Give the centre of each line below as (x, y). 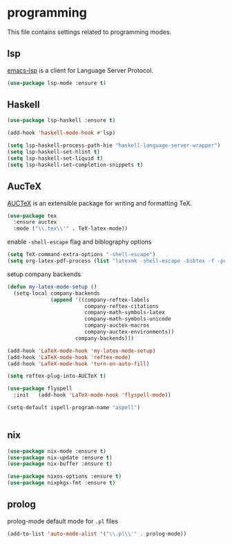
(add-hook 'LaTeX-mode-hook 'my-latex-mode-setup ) (81, 351)
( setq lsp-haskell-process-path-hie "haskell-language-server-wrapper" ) (114, 146)
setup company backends (44, 274)
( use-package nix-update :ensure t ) (60, 457)
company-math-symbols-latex (125, 313)
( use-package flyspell (40, 389)
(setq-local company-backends (57, 293)
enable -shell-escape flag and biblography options (79, 242)
